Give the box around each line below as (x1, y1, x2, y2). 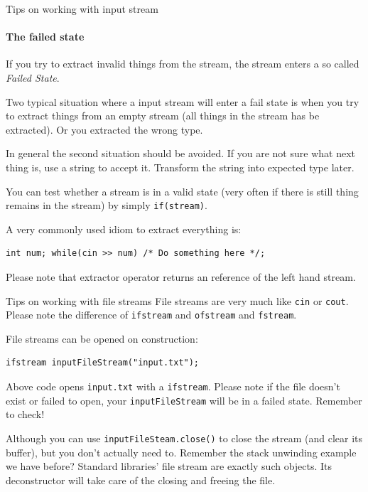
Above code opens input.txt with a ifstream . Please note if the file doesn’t (6, 379, 340, 394)
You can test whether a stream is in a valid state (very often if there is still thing (6, 183, 359, 198)
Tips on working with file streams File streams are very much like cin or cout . (6, 293, 349, 308)
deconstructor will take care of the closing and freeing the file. (6, 472, 276, 487)
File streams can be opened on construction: (6, 331, 198, 346)
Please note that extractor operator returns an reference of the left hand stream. (6, 269, 356, 284)
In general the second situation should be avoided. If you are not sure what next (6, 146, 355, 161)
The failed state (6, 29, 85, 44)
